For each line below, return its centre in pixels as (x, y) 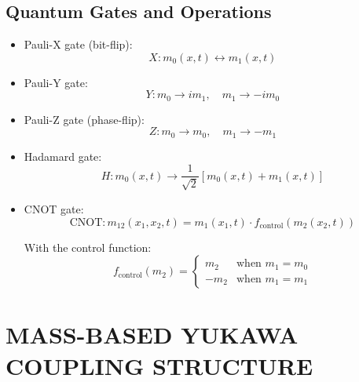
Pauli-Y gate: (56, 82)
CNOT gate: (54, 208)
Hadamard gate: (63, 156)
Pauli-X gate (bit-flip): (78, 44)
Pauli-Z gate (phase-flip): (84, 119)
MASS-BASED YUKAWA (152, 335)
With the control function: (88, 247)
